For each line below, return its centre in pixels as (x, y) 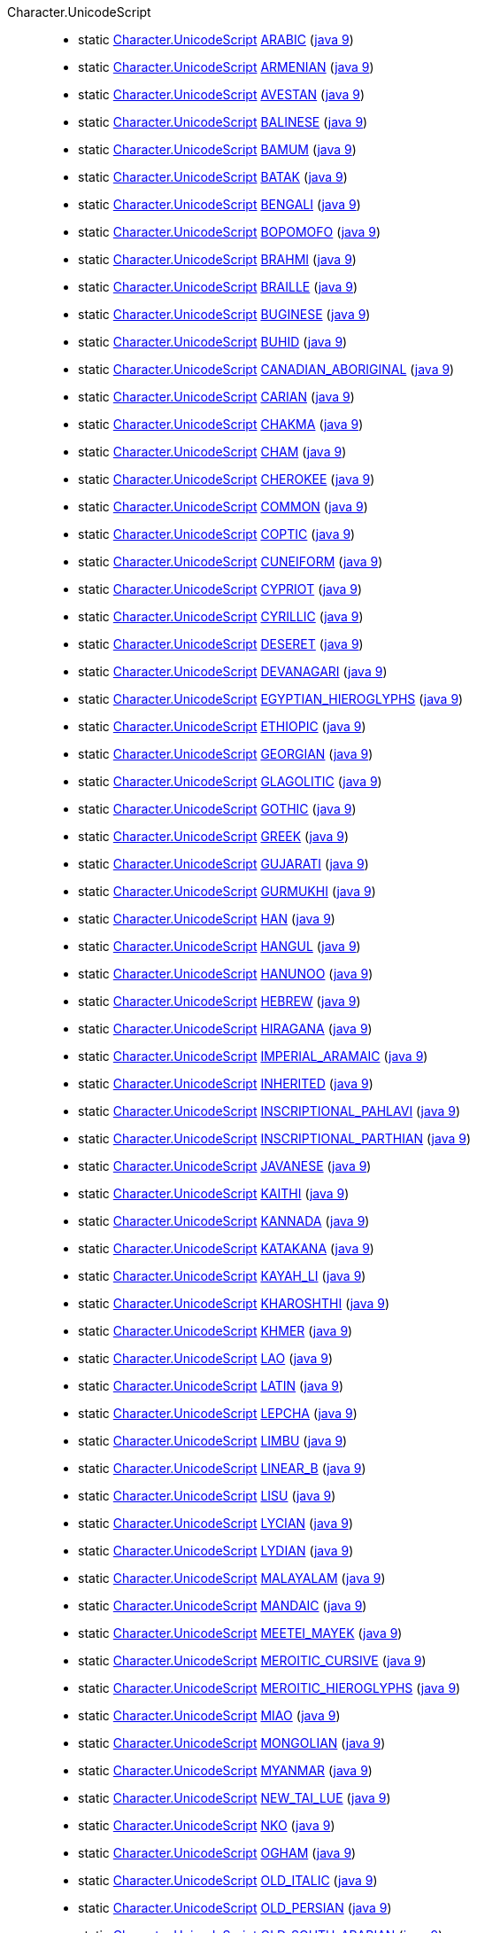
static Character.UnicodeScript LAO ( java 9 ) (206, 1358)
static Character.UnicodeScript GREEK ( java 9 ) (214, 836)
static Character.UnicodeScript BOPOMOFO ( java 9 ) (230, 232)
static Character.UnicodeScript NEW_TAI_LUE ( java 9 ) (235, 1798)
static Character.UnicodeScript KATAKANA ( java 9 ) (226, 1248)
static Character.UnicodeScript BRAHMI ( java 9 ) (217, 259)
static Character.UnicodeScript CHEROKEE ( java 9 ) (227, 479)
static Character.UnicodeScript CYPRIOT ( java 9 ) (220, 589)
